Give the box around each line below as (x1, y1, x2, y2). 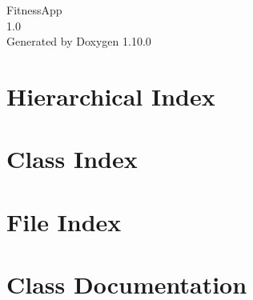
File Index (6, 205, 122, 238)
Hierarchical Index (6, 79, 215, 112)
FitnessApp (6, 2, 62, 18)
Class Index (6, 142, 138, 175)
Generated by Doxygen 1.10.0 (6, 33, 151, 50)
